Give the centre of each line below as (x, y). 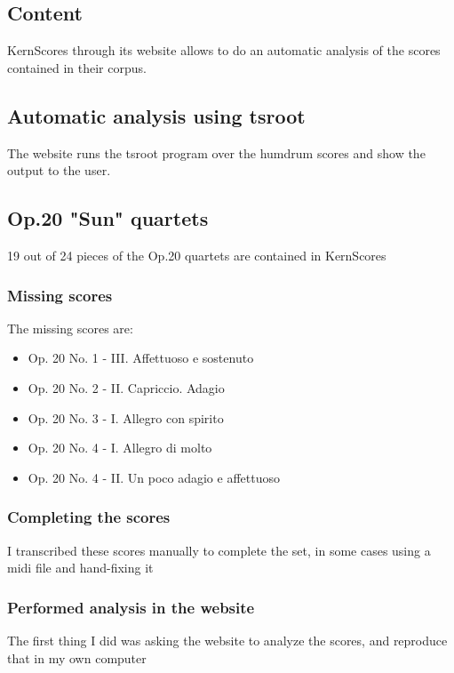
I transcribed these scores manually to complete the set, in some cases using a (219, 550)
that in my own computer (77, 657)
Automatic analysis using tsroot (156, 115)
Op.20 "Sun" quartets (108, 218)
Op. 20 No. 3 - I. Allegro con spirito (126, 417)
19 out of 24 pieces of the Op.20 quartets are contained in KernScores (197, 255)
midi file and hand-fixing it (80, 568)
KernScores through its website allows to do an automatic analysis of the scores (224, 50)
